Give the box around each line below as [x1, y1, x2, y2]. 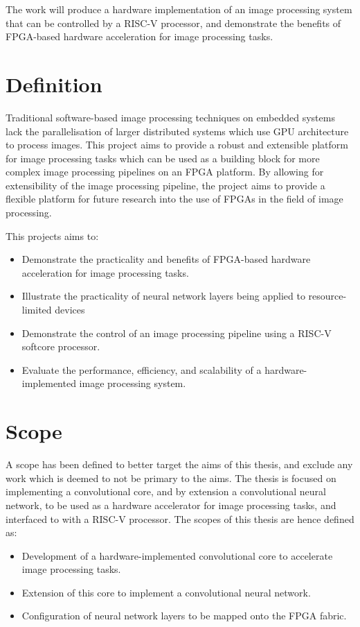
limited [21, 302, 52, 317]
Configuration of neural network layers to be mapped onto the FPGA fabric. [21, 608, 347, 623]
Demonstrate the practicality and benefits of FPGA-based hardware [21, 252, 311, 266]
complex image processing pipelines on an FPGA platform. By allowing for [6, 164, 324, 179]
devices [55, 302, 85, 317]
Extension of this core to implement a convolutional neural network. [21, 585, 311, 599]
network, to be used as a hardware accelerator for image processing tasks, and [6, 497, 336, 512]
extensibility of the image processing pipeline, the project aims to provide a [6, 178, 325, 192]
